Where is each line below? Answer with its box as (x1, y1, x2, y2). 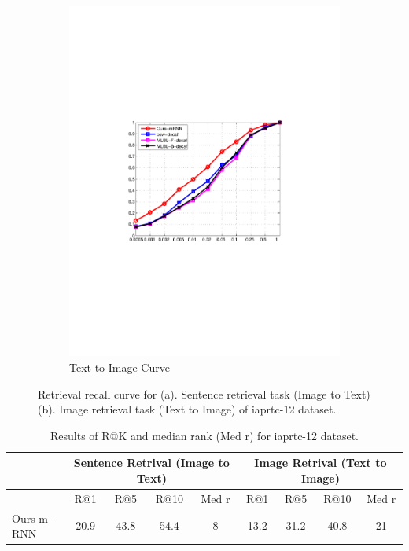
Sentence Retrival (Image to (73, 454, 230, 471)
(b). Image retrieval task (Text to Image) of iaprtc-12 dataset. (38, 401, 337, 417)
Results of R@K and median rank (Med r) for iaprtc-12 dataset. (50, 427, 359, 443)
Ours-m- (12, 509, 52, 526)
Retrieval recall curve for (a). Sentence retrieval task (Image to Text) (38, 385, 370, 402)
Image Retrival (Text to (254, 454, 387, 471)
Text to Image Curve (69, 358, 170, 375)
